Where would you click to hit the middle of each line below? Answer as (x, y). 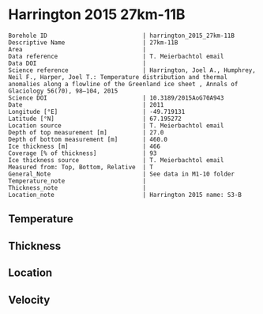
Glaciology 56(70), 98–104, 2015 (63, 91)
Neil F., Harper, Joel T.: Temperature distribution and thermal (118, 77)
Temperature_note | (77, 181)
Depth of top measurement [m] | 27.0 (86, 132)
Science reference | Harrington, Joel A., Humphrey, (132, 70)
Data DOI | (77, 63)
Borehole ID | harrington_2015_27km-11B (122, 36)
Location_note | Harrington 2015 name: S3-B (125, 195)
